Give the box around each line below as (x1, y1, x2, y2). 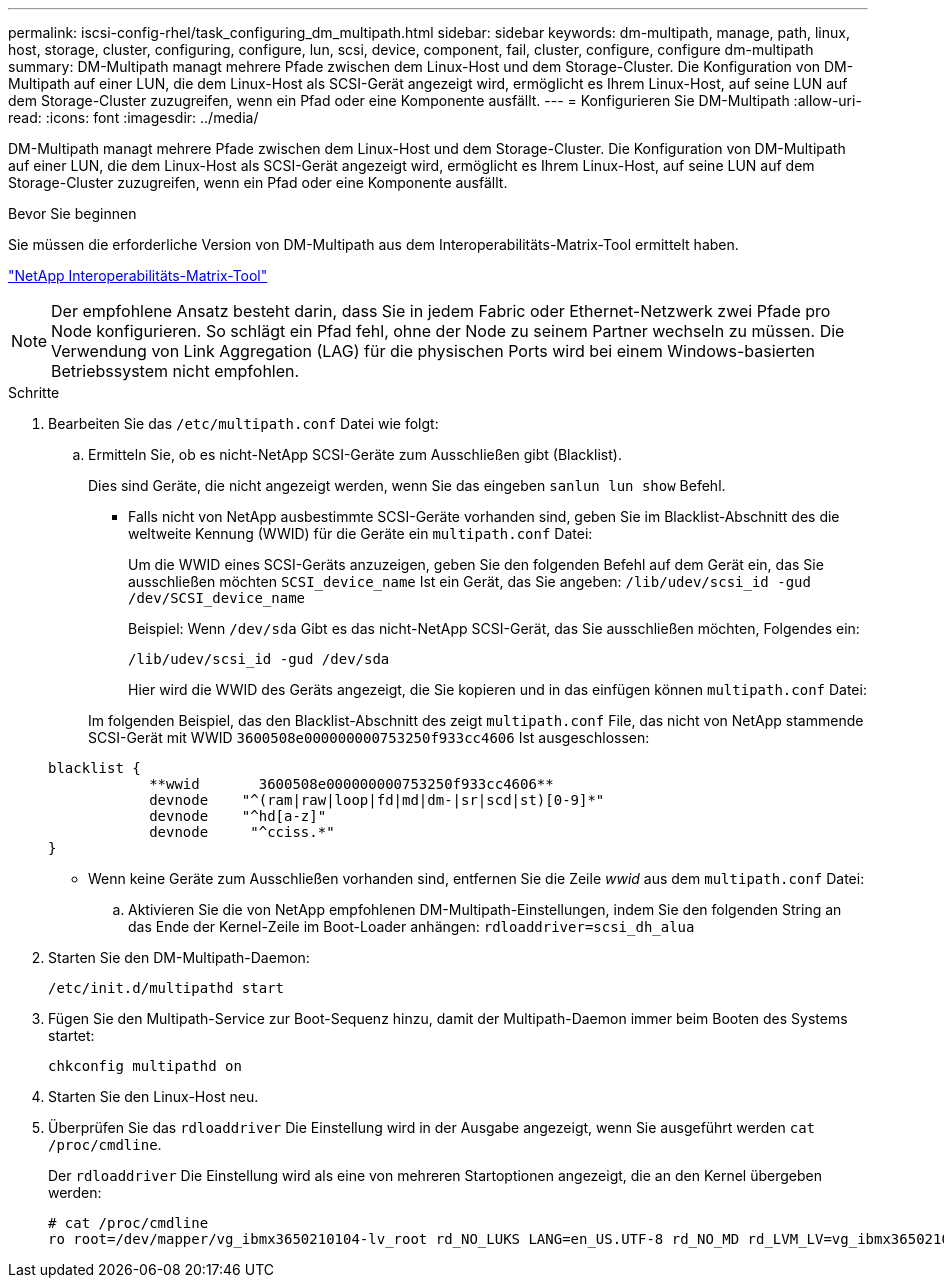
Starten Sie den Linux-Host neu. (48, 1088, 259, 1105)
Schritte (8, 384, 60, 401)
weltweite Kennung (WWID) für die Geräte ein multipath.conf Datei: (128, 525, 593, 542)
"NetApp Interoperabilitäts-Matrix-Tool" (8, 267, 268, 284)
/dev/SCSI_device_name (128, 590, 306, 606)
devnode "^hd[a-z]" (149, 808, 327, 824)
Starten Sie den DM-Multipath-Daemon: (48, 949, 310, 966)
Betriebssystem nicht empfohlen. (51, 361, 300, 381)
